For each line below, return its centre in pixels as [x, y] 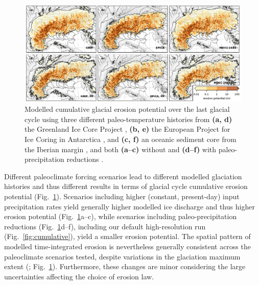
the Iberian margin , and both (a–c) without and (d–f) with [121, 149]
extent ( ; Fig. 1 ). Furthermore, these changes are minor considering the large [125, 266]
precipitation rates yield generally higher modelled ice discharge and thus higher [129, 206]
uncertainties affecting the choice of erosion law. [79, 276]
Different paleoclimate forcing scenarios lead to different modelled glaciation [123, 176]
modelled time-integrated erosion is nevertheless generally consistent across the [127, 246]
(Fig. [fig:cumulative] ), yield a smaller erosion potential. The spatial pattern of [127, 236]
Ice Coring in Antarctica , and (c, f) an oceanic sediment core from [131, 139]
